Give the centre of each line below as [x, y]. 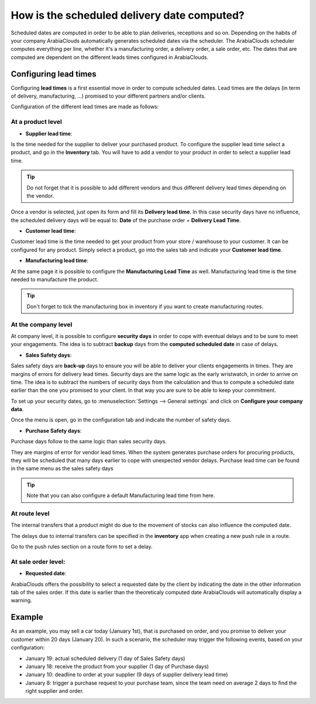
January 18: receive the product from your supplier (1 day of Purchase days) [117, 666]
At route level [30, 513]
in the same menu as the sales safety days [62, 468]
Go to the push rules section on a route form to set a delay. [82, 547]
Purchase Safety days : [54, 430]
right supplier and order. [55, 691]
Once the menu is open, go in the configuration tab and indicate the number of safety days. [121, 420]
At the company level [42, 325]
